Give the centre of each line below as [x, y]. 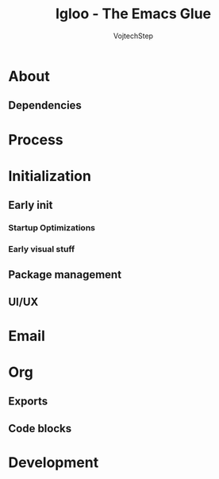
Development [54, 463]
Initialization [50, 176]
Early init [31, 205]
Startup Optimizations [52, 228]
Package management [65, 275]
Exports [28, 402]
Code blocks [40, 429]
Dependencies [45, 105]
